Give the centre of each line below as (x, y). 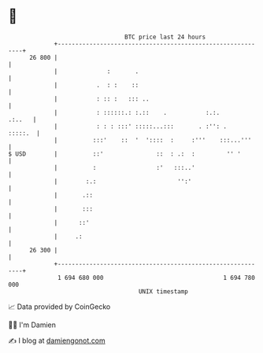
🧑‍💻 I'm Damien (32, 325)
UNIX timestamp (163, 291)
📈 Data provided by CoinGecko (59, 307)
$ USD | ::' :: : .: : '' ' (125, 154)
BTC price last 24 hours (165, 37)
